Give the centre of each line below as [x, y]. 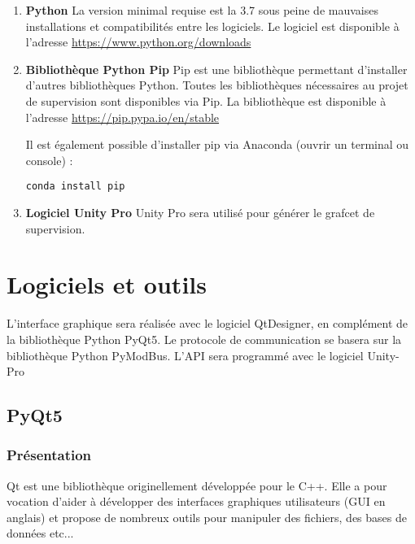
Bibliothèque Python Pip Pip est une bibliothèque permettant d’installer [216, 69]
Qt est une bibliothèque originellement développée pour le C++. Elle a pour [197, 485]
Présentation [49, 455]
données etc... [40, 533]
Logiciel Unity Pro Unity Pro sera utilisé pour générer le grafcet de [200, 212]
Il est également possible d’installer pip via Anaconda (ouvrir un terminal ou [217, 144]
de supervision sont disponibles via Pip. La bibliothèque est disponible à [206, 100]
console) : [49, 160]
